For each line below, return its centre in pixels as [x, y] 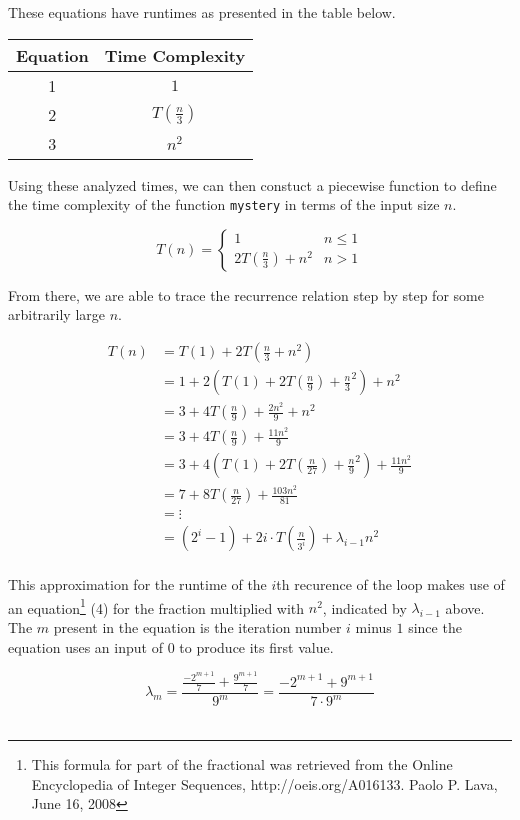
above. [465, 607]
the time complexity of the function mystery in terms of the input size [224, 204]
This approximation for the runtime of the [137, 584]
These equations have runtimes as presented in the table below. [202, 12]
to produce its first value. [256, 646]
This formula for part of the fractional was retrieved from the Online [242, 763]
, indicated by [364, 607]
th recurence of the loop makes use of [390, 584]
